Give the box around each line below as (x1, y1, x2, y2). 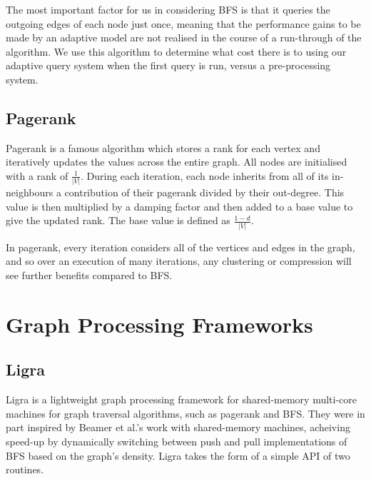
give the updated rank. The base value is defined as (6, 213, 230, 228)
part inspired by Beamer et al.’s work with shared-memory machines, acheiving (6, 420, 350, 435)
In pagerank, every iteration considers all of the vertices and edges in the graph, (6, 239, 355, 254)
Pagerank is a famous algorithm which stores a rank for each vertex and (6, 140, 320, 155)
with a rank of (6, 168, 68, 183)
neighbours (6, 185, 54, 200)
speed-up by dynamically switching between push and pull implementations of (6, 433, 347, 448)
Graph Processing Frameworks (6, 309, 313, 338)
